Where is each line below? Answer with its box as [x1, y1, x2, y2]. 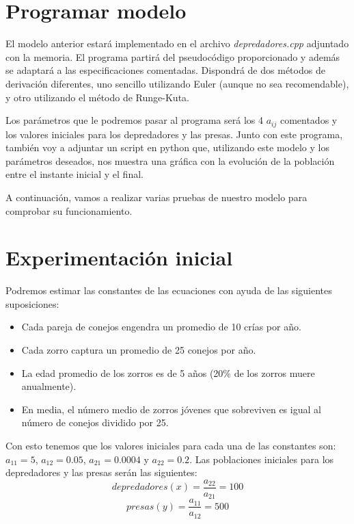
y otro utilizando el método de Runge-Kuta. [5, 90, 189, 104]
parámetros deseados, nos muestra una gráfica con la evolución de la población [5, 153, 335, 168]
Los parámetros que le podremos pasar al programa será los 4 [5, 113, 263, 127]
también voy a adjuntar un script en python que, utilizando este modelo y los [5, 140, 329, 155]
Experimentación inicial [5, 244, 233, 272]
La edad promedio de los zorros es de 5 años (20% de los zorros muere [21, 365, 315, 380]
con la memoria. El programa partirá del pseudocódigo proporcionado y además [5, 49, 340, 64]
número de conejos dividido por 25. [21, 415, 169, 430]
